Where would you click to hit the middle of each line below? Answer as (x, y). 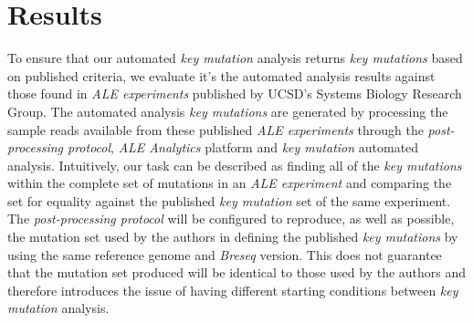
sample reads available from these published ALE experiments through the (215, 129)
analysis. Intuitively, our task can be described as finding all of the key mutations (235, 165)
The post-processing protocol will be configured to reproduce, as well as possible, (231, 219)
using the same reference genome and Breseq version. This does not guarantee (225, 254)
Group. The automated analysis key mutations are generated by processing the (228, 111)
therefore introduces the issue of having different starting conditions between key (233, 290)
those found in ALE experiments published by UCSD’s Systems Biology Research (235, 94)
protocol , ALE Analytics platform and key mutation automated (243, 147)
